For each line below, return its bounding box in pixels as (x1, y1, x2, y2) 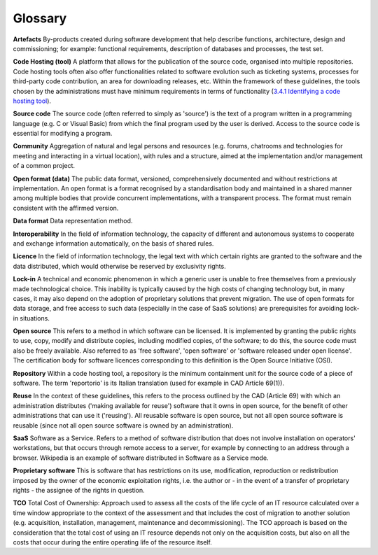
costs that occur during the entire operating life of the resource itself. (13, 538, 213, 546)
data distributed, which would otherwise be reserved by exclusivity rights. (13, 262, 227, 270)
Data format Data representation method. (13, 217, 133, 225)
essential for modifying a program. (13, 129, 113, 138)
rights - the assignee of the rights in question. (13, 486, 145, 494)
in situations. (13, 314, 50, 322)
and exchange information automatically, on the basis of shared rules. (13, 239, 214, 248)
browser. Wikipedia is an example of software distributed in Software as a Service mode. (13, 454, 269, 462)
